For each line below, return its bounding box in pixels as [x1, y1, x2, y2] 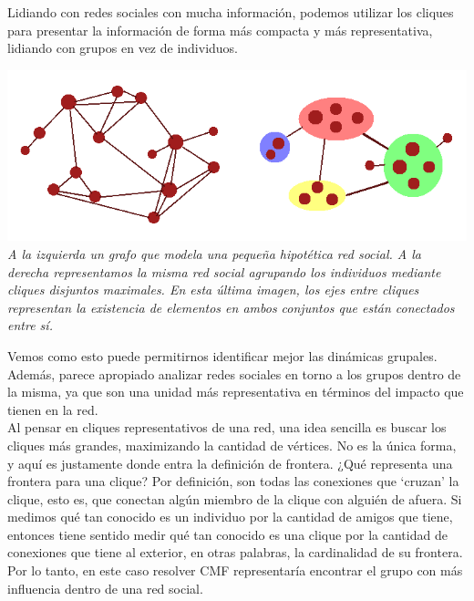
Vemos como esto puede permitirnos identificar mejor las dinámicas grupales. [7, 346, 438, 365]
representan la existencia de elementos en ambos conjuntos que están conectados [7, 297, 455, 316]
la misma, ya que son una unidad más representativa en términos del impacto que [7, 382, 464, 401]
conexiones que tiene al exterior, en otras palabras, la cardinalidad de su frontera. [7, 543, 463, 562]
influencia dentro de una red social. [7, 578, 203, 597]
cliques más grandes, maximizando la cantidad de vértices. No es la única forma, [7, 435, 457, 454]
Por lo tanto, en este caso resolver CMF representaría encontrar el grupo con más [7, 561, 463, 580]
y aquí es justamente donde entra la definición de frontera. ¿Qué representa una [7, 453, 453, 472]
